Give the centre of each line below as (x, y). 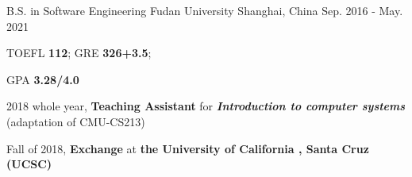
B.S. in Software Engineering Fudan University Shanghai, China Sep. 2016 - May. (205, 10)
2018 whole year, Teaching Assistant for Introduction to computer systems (206, 106)
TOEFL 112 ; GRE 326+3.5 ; (79, 53)
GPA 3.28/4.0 (43, 79)
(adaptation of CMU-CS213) (76, 121)
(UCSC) (29, 164)
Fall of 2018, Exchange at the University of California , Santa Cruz (188, 148)
